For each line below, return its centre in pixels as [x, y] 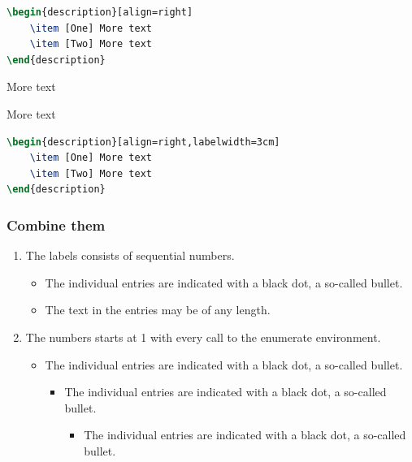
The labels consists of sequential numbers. [130, 255]
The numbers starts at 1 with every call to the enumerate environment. [203, 337]
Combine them [56, 225]
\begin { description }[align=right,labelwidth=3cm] [143, 142]
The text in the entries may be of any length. [158, 310]
